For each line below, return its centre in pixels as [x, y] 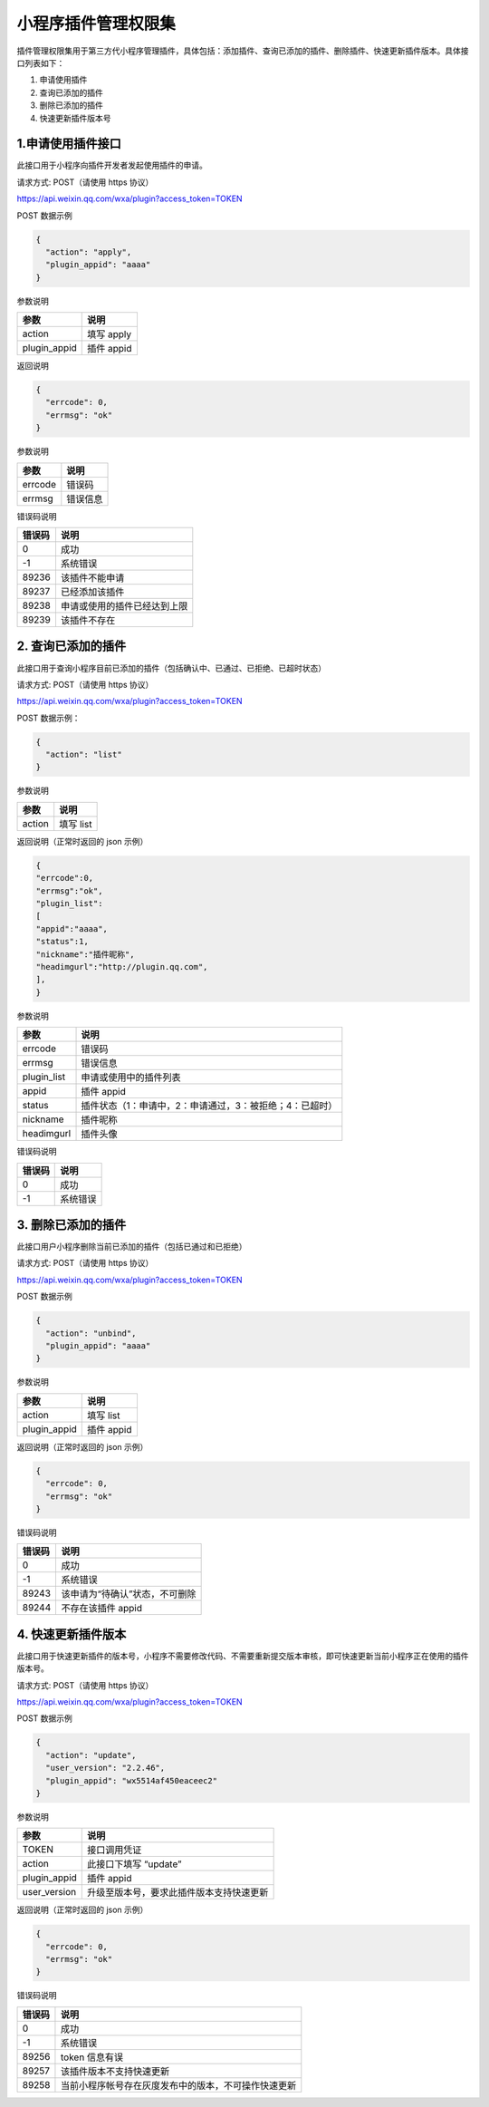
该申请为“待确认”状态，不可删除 [129, 1594]
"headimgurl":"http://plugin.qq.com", [122, 967]
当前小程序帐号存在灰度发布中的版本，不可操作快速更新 [178, 2085]
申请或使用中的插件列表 [131, 1078]
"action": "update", [91, 1755]
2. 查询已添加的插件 [72, 647]
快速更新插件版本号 [75, 118]
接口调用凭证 [115, 1851]
